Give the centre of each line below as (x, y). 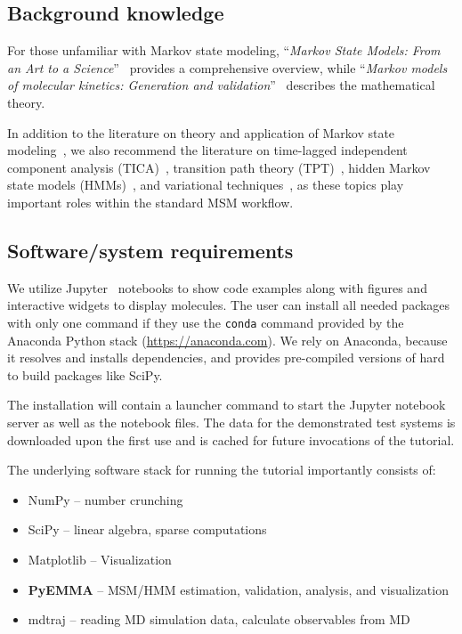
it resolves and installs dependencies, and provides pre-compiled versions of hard (226, 358)
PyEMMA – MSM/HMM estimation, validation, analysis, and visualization (238, 589)
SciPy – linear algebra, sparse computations (147, 529)
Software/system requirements (150, 250)
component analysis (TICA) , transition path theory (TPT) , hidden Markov (219, 167)
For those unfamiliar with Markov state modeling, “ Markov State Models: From (224, 50)
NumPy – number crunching (105, 499)
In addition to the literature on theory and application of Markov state (201, 132)
